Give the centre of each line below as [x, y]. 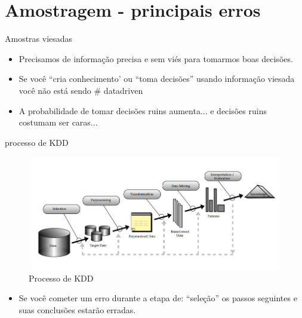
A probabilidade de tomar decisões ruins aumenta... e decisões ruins [143, 110]
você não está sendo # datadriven [81, 90]
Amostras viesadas [39, 39]
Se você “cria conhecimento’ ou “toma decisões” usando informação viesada [157, 79]
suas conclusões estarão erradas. [77, 310]
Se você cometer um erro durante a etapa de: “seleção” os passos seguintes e [158, 298]
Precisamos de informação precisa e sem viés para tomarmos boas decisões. [156, 58]
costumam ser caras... [58, 122]
